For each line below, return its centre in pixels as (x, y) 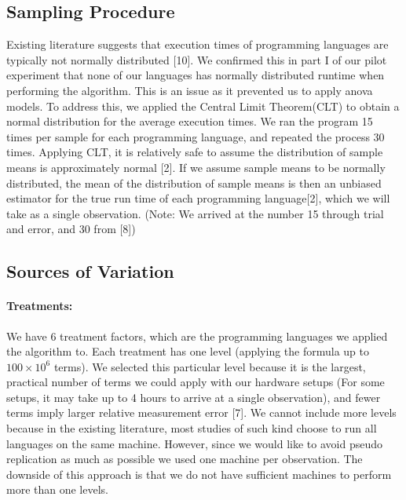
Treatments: (40, 306)
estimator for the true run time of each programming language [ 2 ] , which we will (198, 198)
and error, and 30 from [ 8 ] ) (71, 229)
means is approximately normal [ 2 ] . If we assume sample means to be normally (196, 167)
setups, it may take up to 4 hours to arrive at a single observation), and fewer (194, 397)
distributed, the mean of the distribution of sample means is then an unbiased (194, 182)
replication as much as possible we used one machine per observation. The (185, 459)
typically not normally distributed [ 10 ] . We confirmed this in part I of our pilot (197, 59)
